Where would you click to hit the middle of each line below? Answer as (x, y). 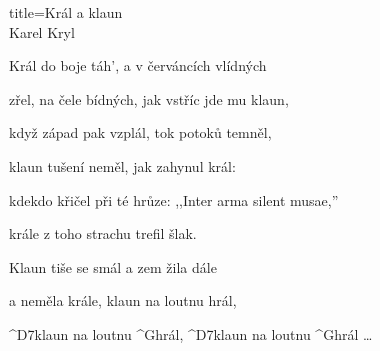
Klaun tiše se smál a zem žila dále (113, 266)
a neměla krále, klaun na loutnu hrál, (123, 300)
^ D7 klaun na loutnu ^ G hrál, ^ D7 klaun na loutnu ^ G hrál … (191, 333)
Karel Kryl (42, 31)
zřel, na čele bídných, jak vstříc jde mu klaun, (149, 98)
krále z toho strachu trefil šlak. (103, 233)
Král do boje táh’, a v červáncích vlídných (138, 65)
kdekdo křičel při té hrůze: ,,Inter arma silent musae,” (174, 199)
